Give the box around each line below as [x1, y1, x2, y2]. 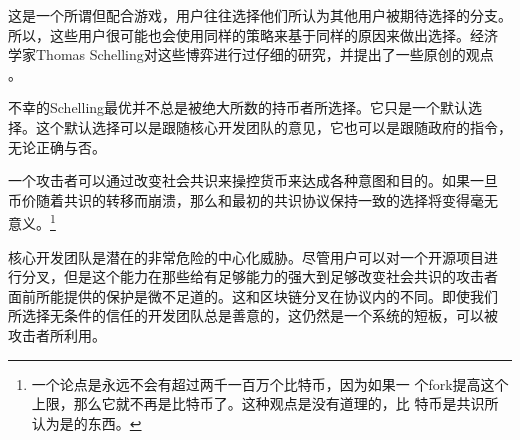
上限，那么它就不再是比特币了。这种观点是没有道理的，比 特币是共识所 [31, 393, 499, 414]
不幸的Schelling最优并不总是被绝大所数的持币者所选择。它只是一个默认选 [8, 97, 483, 118]
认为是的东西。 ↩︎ [31, 412, 142, 433]
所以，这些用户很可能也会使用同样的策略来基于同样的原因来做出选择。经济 [8, 24, 498, 45]
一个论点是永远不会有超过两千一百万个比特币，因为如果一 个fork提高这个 [31, 373, 509, 394]
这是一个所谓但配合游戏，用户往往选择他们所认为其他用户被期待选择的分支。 [8, 5, 512, 25]
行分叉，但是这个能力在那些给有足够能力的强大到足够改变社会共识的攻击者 [8, 266, 498, 287]
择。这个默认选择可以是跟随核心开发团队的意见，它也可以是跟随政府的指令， [8, 116, 512, 137]
